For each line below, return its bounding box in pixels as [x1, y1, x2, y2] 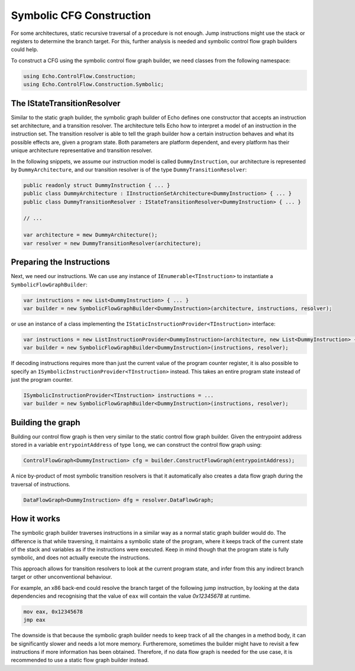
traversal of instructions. [11, 480, 70, 488]
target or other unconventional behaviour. [11, 573, 112, 580]
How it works [11, 514, 60, 524]
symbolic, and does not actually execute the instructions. [11, 554, 150, 562]
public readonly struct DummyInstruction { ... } [23, 182, 170, 189]
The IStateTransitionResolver [11, 98, 121, 108]
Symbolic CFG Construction [11, 9, 151, 22]
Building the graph [11, 417, 80, 427]
